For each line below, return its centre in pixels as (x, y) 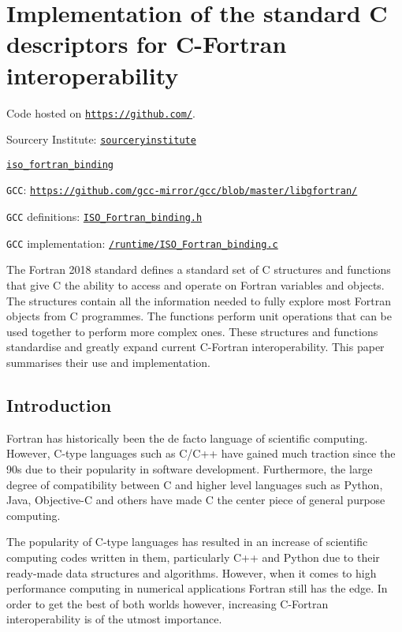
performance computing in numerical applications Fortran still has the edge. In (197, 588)
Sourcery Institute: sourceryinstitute (101, 139)
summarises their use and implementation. (108, 362)
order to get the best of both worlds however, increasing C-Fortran (167, 603)
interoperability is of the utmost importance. (114, 619)
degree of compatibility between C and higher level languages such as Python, (195, 484)
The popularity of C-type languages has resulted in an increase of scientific (187, 542)
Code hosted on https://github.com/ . (101, 112)
